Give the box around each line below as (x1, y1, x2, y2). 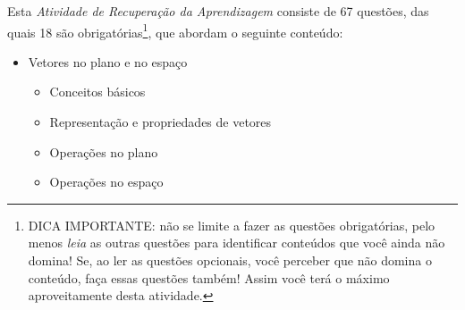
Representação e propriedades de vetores (49, 113, 272, 131)
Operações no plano (49, 142, 158, 161)
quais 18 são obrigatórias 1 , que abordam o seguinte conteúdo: (7, 20, 343, 41)
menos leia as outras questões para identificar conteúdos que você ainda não (28, 233, 445, 252)
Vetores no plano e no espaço (28, 52, 188, 71)
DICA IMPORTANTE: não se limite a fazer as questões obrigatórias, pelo (28, 215, 435, 234)
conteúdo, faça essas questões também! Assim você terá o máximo (28, 268, 390, 287)
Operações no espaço (49, 172, 164, 191)
